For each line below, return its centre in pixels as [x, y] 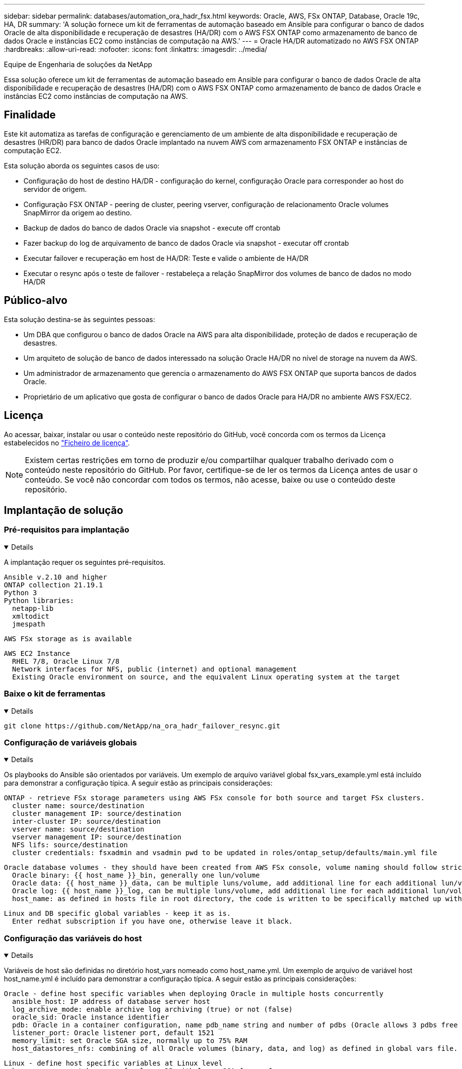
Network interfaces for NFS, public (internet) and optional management [154, 669]
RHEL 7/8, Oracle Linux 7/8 [66, 661]
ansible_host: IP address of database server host [111, 1001]
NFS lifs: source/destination [70, 845]
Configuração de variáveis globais [70, 742]
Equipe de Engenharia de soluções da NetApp [78, 64]
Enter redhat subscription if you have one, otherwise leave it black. [152, 921]
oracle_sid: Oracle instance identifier [91, 1017]
